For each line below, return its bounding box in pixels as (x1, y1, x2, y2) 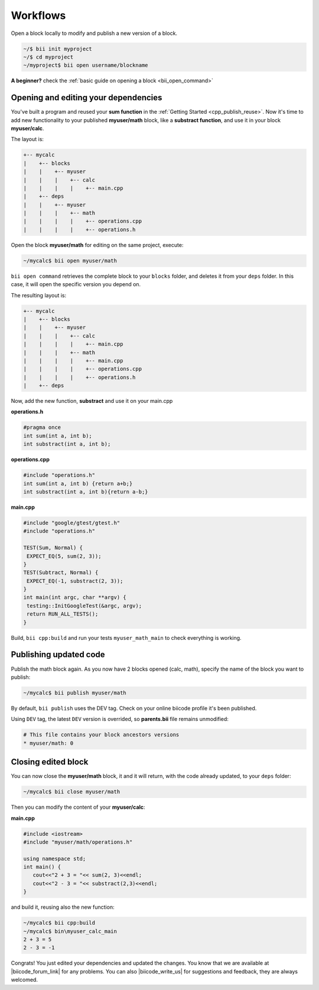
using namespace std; (23, 855, 86, 862)
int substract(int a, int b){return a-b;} (23, 489, 148, 495)
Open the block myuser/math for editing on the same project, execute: (11, 241, 184, 248)
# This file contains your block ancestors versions (23, 732, 180, 738)
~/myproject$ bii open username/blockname (23, 62, 148, 69)
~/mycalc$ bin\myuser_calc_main (23, 928, 118, 934)
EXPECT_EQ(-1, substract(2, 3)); (27, 578, 123, 584)
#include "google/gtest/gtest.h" (23, 519, 121, 526)
